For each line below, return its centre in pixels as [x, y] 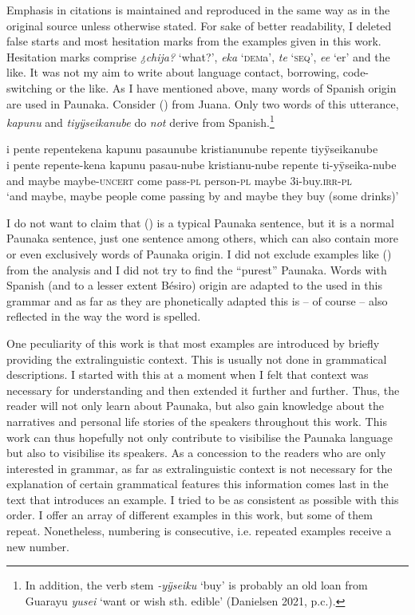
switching [30, 87]
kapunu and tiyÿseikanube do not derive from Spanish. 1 [140, 121]
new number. [38, 546]
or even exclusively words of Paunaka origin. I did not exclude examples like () [199, 253]
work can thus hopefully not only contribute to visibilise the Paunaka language [200, 437]
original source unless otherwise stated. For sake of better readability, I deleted [199, 25]
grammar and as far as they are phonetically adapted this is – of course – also [197, 300]
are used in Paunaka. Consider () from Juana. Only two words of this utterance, [203, 103]
